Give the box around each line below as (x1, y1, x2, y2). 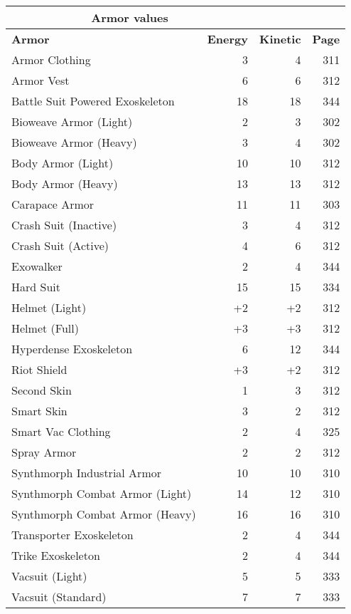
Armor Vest (11, 72, 70, 88)
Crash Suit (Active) (11, 237, 109, 254)
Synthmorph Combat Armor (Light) (11, 485, 192, 501)
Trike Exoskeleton (11, 547, 100, 563)
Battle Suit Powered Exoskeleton (11, 93, 175, 109)
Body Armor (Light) (11, 155, 114, 171)
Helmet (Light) (11, 299, 87, 316)
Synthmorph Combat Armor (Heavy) (11, 506, 196, 522)
